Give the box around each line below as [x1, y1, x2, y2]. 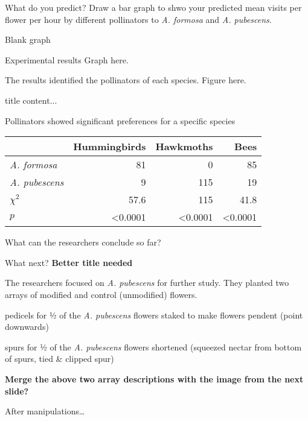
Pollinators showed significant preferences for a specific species [5, 114, 236, 127]
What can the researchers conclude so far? [5, 236, 161, 248]
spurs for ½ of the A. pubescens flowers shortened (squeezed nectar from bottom [5, 340, 302, 353]
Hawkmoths [155, 139, 213, 154]
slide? [5, 384, 29, 397]
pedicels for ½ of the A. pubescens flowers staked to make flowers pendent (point [5, 308, 303, 321]
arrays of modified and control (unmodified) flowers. [5, 288, 197, 300]
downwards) [5, 320, 49, 333]
